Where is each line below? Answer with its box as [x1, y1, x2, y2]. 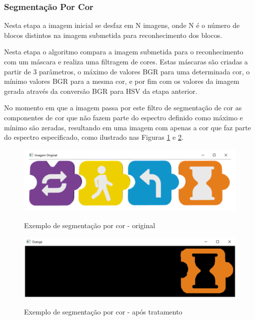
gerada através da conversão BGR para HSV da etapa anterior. [4, 85, 197, 96]
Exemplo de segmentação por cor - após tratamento [24, 307, 182, 317]
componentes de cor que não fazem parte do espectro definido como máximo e [4, 112, 243, 122]
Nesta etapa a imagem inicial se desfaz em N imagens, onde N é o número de [4, 20, 240, 30]
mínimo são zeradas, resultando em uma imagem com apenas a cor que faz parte [4, 122, 251, 132]
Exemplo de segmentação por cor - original [24, 220, 155, 230]
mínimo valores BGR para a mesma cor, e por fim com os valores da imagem [4, 76, 239, 86]
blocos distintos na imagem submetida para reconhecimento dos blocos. [4, 29, 222, 40]
